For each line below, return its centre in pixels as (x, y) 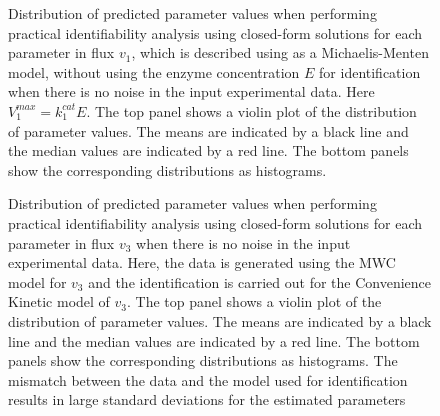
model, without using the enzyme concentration (154, 71)
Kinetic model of (59, 301)
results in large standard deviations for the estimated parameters (207, 399)
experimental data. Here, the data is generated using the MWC (202, 262)
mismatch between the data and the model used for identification (208, 379)
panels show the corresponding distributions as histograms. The (203, 360)
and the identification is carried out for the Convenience (260, 281)
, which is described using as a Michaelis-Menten (280, 52)
